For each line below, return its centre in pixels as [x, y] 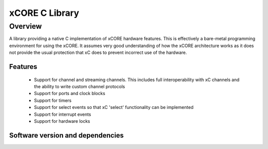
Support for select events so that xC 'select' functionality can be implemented [114, 107]
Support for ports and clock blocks [69, 94]
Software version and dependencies [67, 135]
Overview [26, 26]
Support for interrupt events [63, 114]
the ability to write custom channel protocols [79, 86]
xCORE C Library [44, 13]
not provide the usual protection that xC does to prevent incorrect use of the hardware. [98, 52]
